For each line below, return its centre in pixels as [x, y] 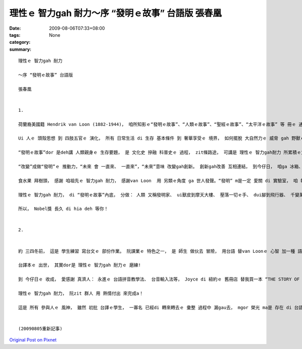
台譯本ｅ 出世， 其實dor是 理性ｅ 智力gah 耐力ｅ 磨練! [80, 265]
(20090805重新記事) [41, 328]
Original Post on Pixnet [33, 340]
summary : [20, 49]
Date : [15, 28]
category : [20, 42]
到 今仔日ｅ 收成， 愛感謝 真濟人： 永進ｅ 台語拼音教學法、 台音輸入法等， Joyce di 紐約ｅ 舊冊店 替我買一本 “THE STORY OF [159, 279]
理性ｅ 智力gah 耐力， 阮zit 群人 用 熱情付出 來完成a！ [81, 293]
